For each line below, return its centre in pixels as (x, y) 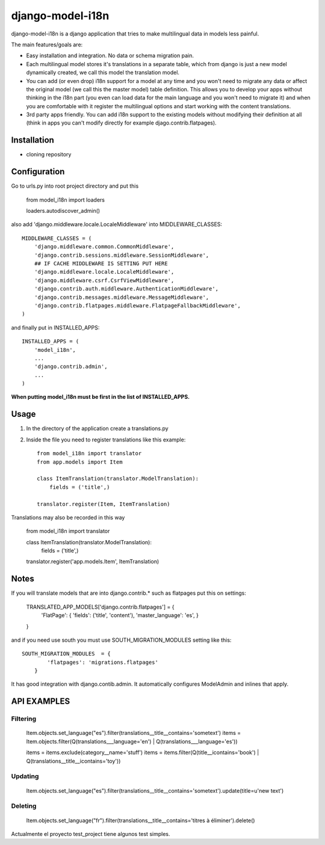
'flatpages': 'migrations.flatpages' (103, 662)
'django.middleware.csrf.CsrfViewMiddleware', (104, 280)
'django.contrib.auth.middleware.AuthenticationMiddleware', (126, 289)
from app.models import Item (80, 462)
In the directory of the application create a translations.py (97, 429)
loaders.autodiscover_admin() (63, 211)
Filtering (23, 719)
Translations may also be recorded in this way (68, 517)
